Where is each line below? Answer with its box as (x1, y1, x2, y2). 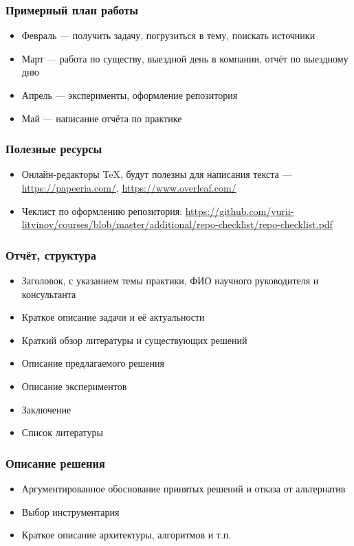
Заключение (21, 402, 71, 416)
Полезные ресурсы (5, 140, 102, 157)
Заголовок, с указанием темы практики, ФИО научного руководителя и (21, 273, 319, 287)
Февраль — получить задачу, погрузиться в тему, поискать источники (21, 28, 316, 43)
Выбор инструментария (21, 504, 120, 519)
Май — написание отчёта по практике (21, 111, 182, 125)
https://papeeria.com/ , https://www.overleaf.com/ (21, 181, 236, 194)
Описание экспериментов (21, 378, 127, 393)
